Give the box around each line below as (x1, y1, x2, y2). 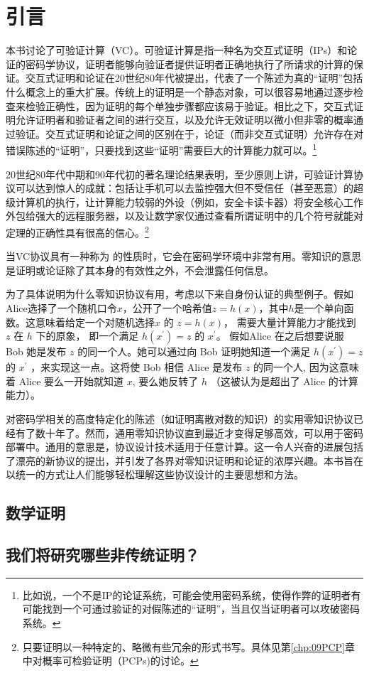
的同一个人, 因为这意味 (253, 360, 359, 375)
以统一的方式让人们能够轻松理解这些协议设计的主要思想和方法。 (6, 467, 304, 482)
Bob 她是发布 (6, 344, 67, 359)
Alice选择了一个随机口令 (6, 300, 117, 315)
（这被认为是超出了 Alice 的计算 (210, 373, 358, 388)
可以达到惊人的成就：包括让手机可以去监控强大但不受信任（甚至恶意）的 (15, 181, 353, 195)
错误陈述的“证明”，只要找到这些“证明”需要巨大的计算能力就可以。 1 (6, 141, 317, 157)
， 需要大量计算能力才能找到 (224, 314, 356, 329)
